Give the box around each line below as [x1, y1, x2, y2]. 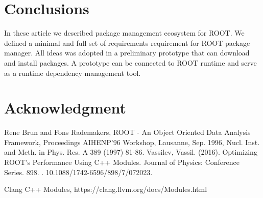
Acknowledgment [4, 97, 126, 118]
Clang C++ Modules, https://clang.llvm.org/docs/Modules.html [4, 184, 207, 194]
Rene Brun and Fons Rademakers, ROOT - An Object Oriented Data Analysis [4, 127, 251, 137]
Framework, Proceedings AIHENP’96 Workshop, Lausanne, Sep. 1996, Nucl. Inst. [4, 136, 260, 147]
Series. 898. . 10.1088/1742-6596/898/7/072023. [4, 166, 153, 177]
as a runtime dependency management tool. [4, 67, 141, 78]
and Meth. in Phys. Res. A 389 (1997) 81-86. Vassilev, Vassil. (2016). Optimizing [4, 147, 257, 157]
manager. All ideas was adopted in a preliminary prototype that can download [4, 47, 250, 58]
